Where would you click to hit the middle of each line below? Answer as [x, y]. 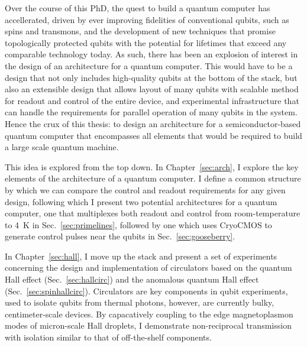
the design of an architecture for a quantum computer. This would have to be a [149, 65]
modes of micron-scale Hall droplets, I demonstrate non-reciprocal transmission [148, 325]
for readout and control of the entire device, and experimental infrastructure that [152, 100]
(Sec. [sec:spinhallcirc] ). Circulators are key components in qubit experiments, [146, 291]
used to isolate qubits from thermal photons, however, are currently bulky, [140, 302]
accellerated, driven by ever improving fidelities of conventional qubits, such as [147, 19]
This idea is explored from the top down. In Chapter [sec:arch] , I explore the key [152, 166]
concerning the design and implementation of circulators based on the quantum [148, 267]
